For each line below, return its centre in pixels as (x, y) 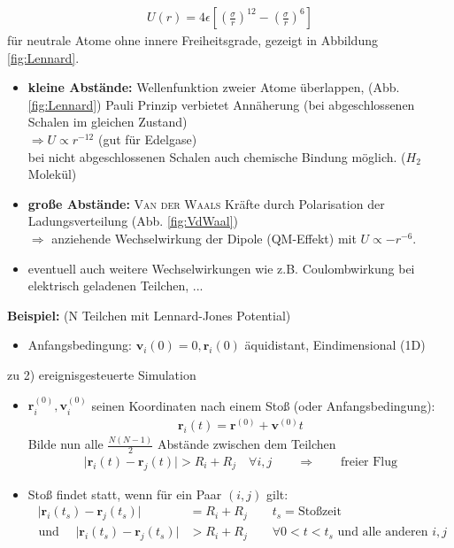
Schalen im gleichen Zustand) (108, 122)
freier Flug (369, 462)
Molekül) (52, 174)
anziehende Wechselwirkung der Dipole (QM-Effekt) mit (204, 238)
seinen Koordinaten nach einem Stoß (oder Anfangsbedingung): (263, 405)
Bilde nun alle (65, 444)
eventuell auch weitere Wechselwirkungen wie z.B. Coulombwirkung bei (221, 268)
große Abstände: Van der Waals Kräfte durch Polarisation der (206, 203)
